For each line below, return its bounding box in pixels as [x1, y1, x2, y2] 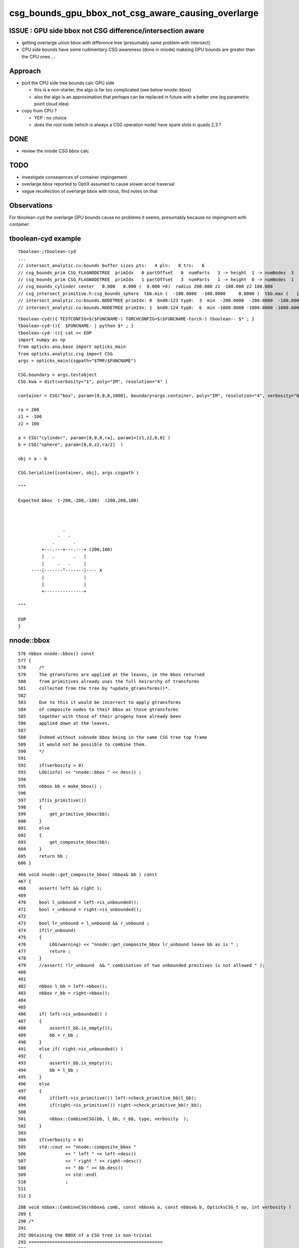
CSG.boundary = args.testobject [18, 372, 97, 378]
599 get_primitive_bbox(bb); [18, 811, 111, 817]
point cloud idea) [34, 100, 69, 107]
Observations [9, 201, 53, 210]
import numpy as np [18, 337, 66, 343]
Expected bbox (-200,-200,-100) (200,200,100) [18, 498, 139, 504]
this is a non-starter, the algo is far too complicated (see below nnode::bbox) [34, 87, 192, 93]
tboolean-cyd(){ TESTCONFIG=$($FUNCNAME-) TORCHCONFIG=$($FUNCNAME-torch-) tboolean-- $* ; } [18, 316, 255, 321]
